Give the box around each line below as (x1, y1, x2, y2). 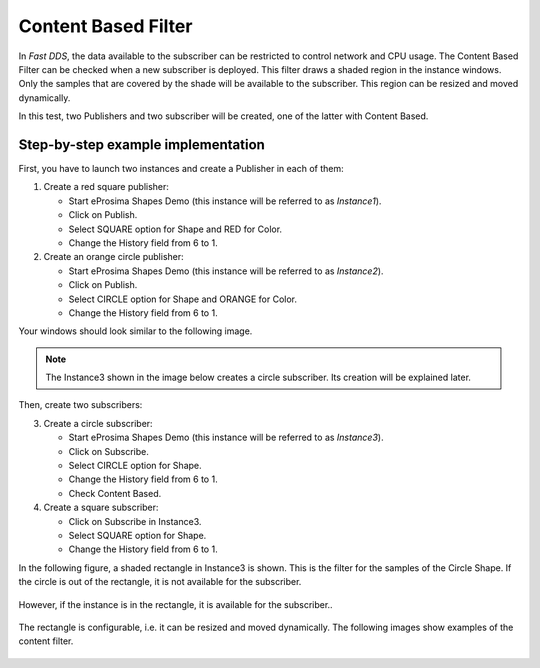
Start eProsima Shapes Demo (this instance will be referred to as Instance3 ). (68, 431, 384, 444)
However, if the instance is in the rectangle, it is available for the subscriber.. (18, 598, 334, 610)
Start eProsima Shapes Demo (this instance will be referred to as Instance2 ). (68, 265, 384, 277)
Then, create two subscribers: (18, 399, 143, 411)
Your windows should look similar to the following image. (18, 325, 253, 337)
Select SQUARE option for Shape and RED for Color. (68, 223, 283, 235)
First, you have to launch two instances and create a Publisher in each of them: (18, 163, 344, 175)
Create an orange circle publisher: (43, 251, 184, 263)
